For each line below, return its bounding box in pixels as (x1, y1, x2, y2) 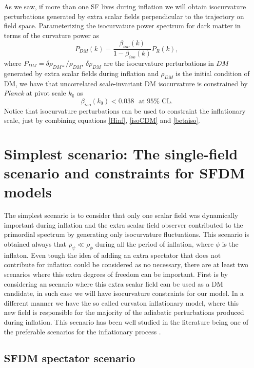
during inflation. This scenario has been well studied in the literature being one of (4, 317, 249, 327)
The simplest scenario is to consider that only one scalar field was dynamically (4, 210, 238, 220)
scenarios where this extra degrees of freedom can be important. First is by (4, 269, 228, 279)
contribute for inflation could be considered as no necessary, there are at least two (4, 259, 249, 270)
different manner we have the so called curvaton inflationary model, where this (4, 297, 239, 308)
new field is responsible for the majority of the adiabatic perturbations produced (4, 307, 244, 317)
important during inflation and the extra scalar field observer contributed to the (4, 219, 243, 230)
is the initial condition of (176, 68, 250, 78)
